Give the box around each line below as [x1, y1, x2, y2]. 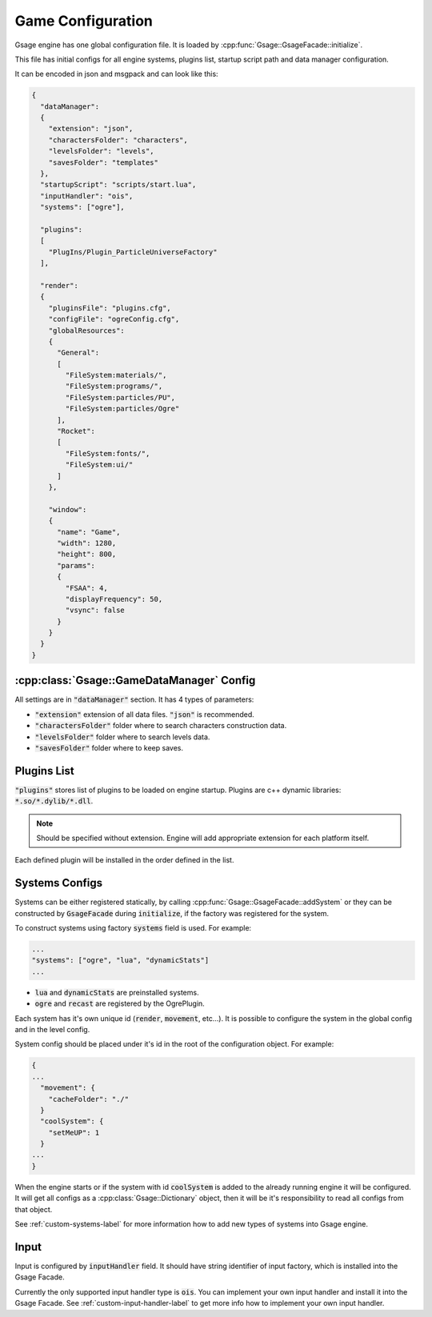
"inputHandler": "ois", [40, 191, 134, 200]
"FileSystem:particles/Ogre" [65, 404, 180, 414]
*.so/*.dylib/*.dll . [14, 796, 94, 806]
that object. [14, 1204, 53, 1214]
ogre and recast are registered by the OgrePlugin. [34, 999, 206, 1008]
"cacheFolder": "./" [48, 1095, 130, 1103]
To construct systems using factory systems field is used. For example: [14, 923, 252, 933]
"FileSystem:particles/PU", [65, 393, 176, 402]
